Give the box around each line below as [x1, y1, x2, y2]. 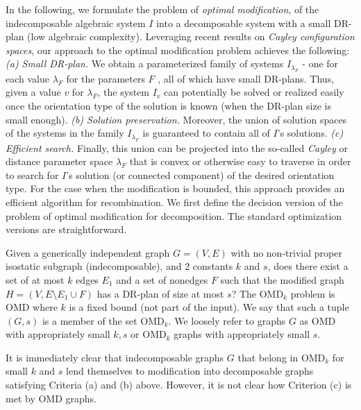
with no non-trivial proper [230, 245, 342, 259]
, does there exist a [267, 259, 349, 273]
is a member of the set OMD [42, 313, 165, 327]
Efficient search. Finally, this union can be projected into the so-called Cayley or [6, 140, 349, 155]
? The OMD [231, 286, 284, 300]
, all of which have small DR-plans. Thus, [158, 71, 335, 85]
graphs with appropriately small [174, 327, 310, 341]
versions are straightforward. [6, 222, 127, 237]
